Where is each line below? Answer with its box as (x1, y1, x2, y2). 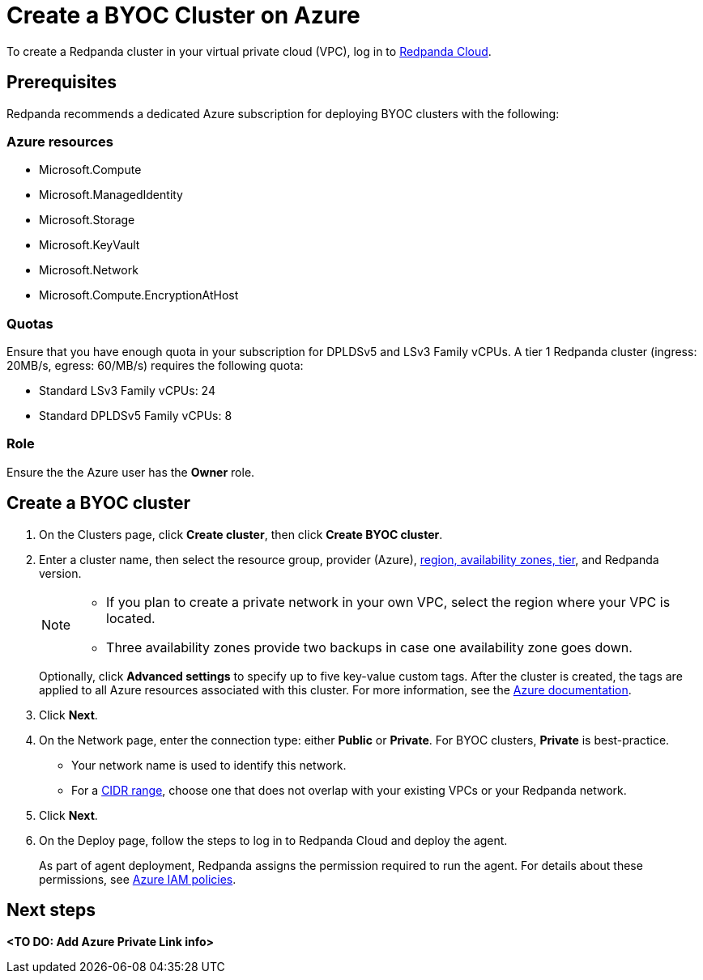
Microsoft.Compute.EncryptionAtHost (39, 288, 239, 303)
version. (39, 566, 82, 580)
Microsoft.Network (39, 263, 138, 278)
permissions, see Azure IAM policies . (39, 872, 236, 886)
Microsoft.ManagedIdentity (39, 188, 183, 202)
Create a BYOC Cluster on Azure (6, 2, 360, 29)
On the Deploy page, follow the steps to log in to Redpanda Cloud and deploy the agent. (39, 833, 508, 847)
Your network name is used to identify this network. (71, 757, 347, 772)
